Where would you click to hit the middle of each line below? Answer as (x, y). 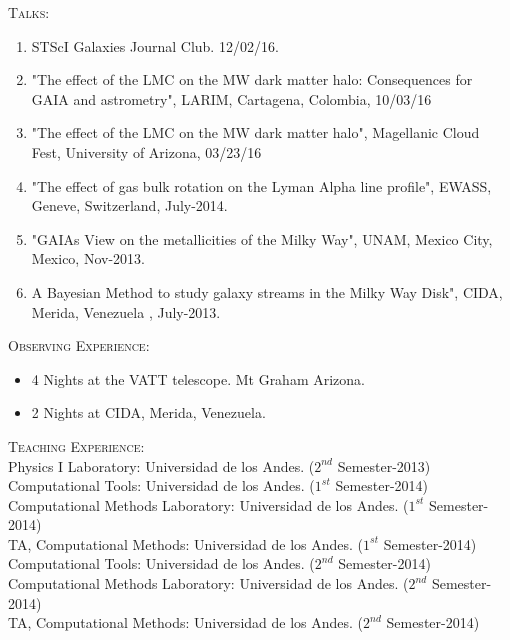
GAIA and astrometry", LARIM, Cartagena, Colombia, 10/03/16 (231, 98)
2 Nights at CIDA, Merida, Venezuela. (148, 412)
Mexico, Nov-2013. (88, 258)
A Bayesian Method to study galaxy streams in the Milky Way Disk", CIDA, (267, 291)
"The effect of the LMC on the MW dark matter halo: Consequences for (252, 79)
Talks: (29, 12)
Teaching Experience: (76, 445)
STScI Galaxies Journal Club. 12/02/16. (155, 45)
